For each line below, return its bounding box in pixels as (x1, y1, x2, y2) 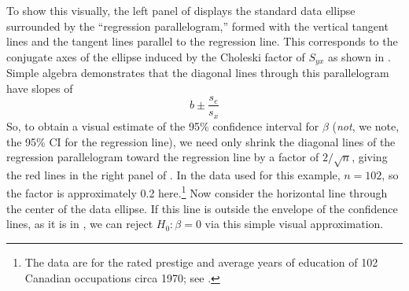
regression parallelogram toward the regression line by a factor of (6, 149, 319, 165)
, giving (352, 149, 388, 165)
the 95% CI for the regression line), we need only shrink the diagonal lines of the (6, 133, 396, 149)
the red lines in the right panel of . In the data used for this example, (6, 166, 341, 182)
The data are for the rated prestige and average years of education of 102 (24, 253, 378, 270)
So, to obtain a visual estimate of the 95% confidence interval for (6, 117, 319, 134)
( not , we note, (332, 117, 400, 134)
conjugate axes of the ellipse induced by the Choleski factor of (6, 48, 305, 64)
